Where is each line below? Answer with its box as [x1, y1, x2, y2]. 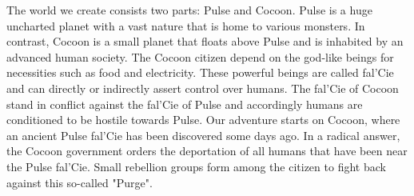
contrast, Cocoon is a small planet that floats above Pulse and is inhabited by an [6, 33, 404, 50]
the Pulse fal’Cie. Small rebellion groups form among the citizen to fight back [6, 158, 386, 174]
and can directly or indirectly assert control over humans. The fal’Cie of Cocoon [6, 79, 399, 96]
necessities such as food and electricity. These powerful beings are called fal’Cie [6, 64, 394, 81]
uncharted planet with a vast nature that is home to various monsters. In [6, 17, 365, 34]
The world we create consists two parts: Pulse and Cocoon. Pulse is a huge [6, 2, 372, 18]
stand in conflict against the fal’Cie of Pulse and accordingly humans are [6, 95, 363, 112]
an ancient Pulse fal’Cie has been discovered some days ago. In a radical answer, [6, 126, 400, 143]
